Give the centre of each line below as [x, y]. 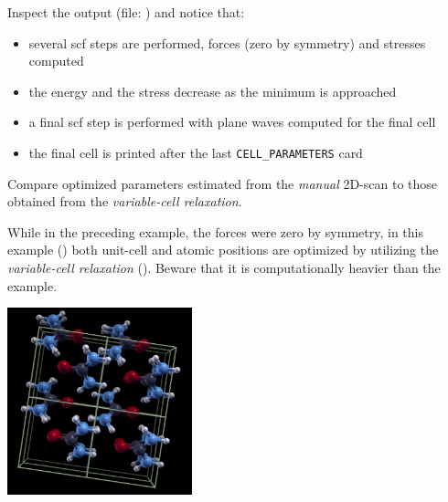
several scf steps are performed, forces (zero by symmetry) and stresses [227, 42]
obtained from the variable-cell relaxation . [125, 201]
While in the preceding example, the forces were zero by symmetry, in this [215, 231]
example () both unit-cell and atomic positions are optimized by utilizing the [223, 250]
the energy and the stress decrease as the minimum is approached [213, 91]
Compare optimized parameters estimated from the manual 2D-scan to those [223, 183]
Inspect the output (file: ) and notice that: [126, 12]
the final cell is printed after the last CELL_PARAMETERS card [196, 152]
